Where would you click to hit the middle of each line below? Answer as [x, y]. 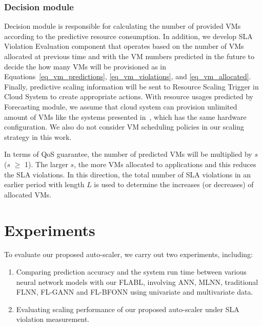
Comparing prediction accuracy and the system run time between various [131, 272]
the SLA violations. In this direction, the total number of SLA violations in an [128, 174]
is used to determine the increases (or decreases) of [174, 184]
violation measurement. [53, 319]
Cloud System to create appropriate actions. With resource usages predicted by [129, 96]
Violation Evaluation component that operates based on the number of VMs [124, 46]
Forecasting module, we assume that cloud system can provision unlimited [121, 106]
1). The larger [46, 164]
